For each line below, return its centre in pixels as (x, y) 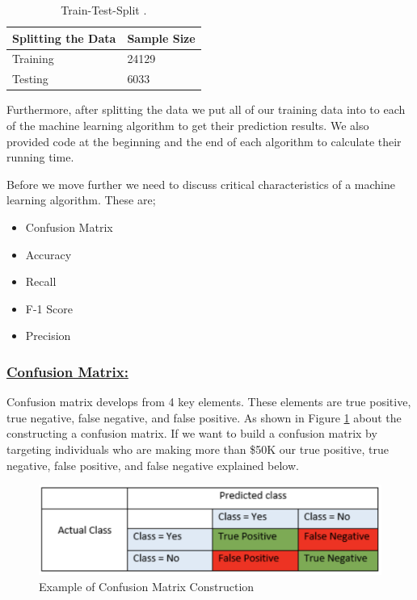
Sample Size (161, 38)
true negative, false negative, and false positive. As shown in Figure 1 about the (204, 417)
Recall (41, 281)
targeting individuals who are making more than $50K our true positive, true (198, 449)
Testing (30, 79)
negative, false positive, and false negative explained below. (153, 465)
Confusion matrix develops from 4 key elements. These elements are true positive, (209, 402)
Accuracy (48, 254)
